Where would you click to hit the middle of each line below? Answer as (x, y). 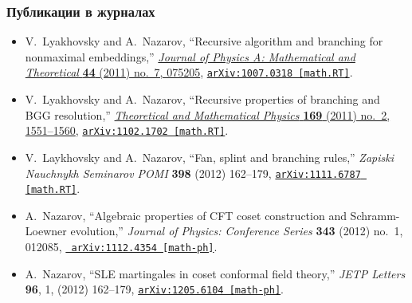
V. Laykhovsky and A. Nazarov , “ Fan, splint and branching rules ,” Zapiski (209, 157)
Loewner (46, 231)
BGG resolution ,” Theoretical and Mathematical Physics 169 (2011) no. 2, (208, 114)
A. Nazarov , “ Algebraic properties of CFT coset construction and (186, 215)
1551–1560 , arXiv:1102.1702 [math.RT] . (127, 130)
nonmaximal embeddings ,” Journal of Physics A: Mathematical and (190, 56)
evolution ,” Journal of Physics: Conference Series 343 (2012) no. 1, (237, 231)
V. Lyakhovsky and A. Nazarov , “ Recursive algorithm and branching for (204, 41)
